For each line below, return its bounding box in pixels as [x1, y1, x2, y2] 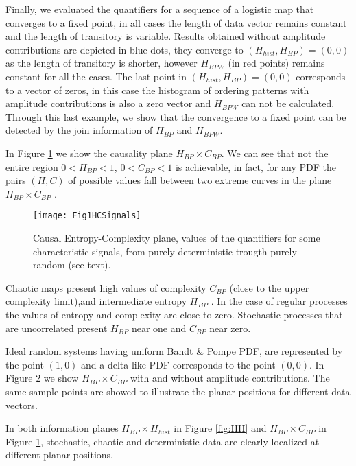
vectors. [5, 397, 38, 412]
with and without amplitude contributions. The [130, 371, 330, 385]
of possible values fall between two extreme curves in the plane [68, 173, 332, 187]
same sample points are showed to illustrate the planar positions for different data [5, 384, 351, 398]
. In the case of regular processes [211, 294, 348, 308]
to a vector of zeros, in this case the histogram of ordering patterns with [5, 82, 309, 97]
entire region [5, 159, 58, 174]
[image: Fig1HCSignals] [33, 211, 141, 221]
